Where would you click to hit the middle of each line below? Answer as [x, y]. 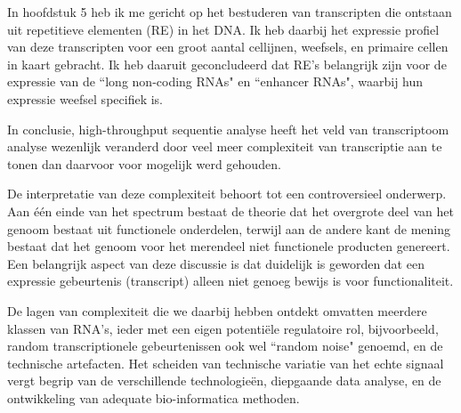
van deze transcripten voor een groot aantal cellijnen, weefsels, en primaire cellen [228, 47]
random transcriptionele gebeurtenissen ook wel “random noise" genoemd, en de [225, 346]
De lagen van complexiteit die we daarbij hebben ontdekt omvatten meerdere [217, 310]
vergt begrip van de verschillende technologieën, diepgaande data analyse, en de [224, 381]
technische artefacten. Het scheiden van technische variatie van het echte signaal [226, 363]
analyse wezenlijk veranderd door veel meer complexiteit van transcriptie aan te [225, 146]
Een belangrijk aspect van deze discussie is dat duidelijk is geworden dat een [216, 263]
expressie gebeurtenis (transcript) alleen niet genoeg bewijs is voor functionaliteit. [230, 281]
